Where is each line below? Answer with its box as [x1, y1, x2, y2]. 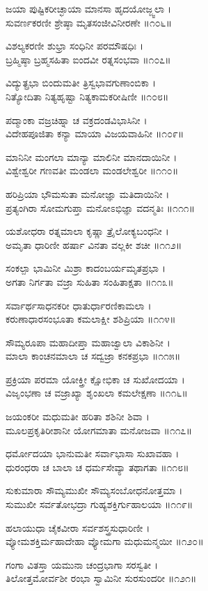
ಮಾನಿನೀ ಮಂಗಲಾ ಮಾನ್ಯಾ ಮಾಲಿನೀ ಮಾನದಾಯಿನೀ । [6, 149, 177, 164]
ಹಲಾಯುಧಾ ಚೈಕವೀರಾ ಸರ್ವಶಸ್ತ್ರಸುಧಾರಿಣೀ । [6, 520, 150, 535]
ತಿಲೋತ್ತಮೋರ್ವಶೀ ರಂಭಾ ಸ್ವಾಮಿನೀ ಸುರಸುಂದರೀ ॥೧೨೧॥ [6, 571, 197, 585]
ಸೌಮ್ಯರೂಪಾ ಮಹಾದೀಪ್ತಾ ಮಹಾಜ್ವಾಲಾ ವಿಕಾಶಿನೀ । [6, 335, 170, 349]
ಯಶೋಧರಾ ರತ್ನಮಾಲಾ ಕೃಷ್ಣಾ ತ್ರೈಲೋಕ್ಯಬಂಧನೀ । [6, 224, 169, 238]
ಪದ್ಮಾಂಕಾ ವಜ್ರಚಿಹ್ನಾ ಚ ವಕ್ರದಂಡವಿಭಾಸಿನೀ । [6, 112, 147, 127]
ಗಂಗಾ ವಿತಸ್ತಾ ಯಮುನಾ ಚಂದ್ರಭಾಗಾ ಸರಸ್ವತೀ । [6, 557, 159, 571]
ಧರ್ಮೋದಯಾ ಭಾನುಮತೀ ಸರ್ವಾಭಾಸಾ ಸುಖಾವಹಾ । [6, 446, 179, 461]
